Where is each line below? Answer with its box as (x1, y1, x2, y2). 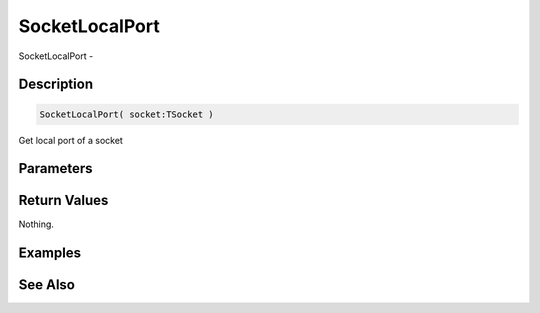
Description (18, 76, 94, 93)
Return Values (18, 192, 109, 209)
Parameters (18, 160, 93, 177)
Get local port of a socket (18, 134, 124, 146)
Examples (18, 245, 82, 262)
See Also (18, 276, 75, 294)
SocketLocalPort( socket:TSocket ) (39, 108, 214, 120)
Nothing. (18, 218, 55, 230)
